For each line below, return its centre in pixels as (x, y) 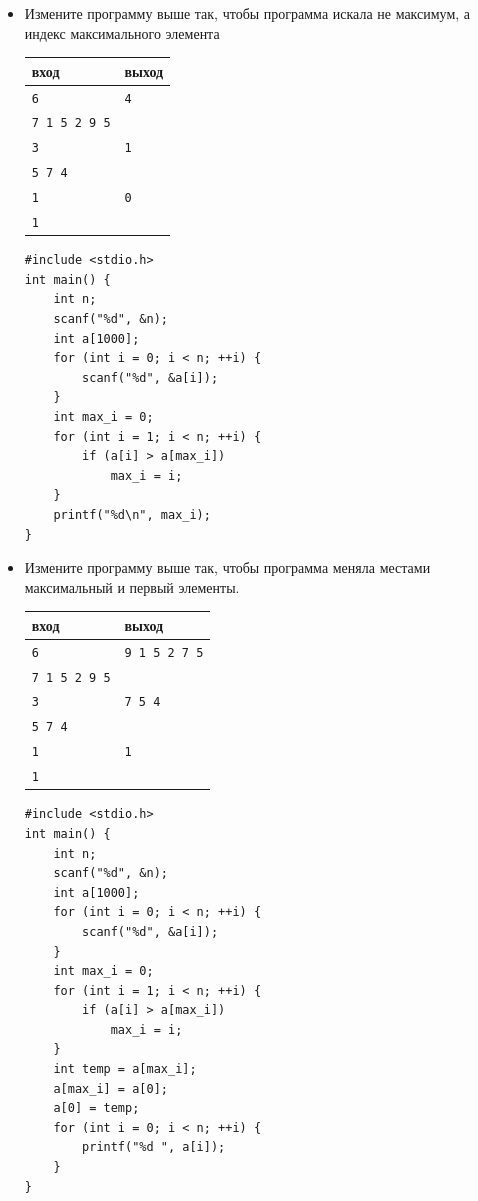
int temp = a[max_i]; (125, 1069)
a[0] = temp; (96, 1108)
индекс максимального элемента (122, 32)
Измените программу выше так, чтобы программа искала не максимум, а (247, 13)
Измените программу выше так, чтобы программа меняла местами (227, 567)
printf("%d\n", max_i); (132, 514)
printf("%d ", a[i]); (154, 1147)
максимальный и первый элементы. (132, 586)
